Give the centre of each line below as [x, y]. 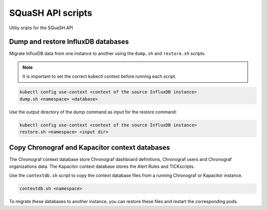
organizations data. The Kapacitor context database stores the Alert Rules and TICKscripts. [102, 166]
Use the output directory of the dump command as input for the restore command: [93, 112]
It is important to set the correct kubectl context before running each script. [99, 76]
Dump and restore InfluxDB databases [69, 42]
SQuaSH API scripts [51, 13]
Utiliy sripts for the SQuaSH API [41, 28]
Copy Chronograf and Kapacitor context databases [89, 148]
